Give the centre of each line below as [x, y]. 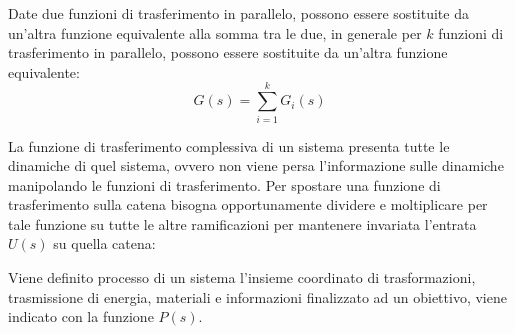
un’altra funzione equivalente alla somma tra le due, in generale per [215, 32]
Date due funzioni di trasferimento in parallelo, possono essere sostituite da [238, 13]
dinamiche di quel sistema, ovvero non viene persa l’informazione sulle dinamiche [256, 165]
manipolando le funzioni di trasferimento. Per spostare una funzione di [224, 184]
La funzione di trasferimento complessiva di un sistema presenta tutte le [229, 145]
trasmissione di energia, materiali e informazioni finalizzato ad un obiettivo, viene [257, 296]
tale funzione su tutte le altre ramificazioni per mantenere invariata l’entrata [242, 223]
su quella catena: [104, 243]
